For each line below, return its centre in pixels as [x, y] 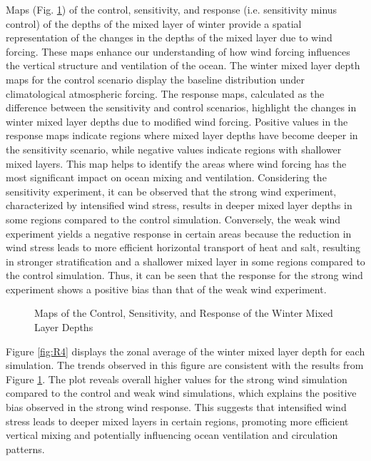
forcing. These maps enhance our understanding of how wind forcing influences [178, 51]
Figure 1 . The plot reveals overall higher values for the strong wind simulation [177, 379]
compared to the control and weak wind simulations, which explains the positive [181, 393]
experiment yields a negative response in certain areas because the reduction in [179, 233]
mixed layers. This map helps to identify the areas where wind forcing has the [176, 163]
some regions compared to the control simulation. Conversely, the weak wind [173, 219]
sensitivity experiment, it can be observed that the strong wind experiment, [171, 191]
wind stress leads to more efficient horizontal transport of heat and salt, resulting [183, 247]
